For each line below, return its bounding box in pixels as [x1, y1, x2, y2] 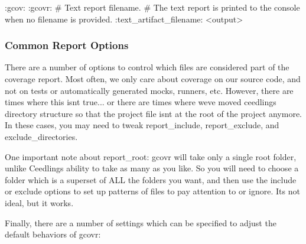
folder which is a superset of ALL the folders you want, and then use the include [5, 173, 297, 186]
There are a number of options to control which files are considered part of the [5, 61, 289, 73]
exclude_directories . [5, 130, 78, 142]
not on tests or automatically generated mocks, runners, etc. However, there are [5, 84, 294, 96]
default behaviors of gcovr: [5, 228, 101, 240]
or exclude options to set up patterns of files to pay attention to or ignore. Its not [5, 185, 300, 197]
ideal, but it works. [5, 196, 74, 209]
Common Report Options [5, 38, 129, 53]
